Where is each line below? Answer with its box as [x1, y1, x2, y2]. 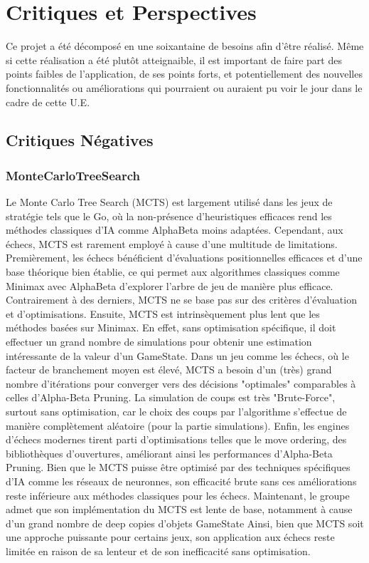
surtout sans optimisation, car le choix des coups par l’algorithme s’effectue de [6, 404, 347, 418]
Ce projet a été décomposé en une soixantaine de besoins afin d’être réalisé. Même [6, 38, 364, 53]
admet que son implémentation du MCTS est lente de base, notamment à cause [6, 502, 353, 517]
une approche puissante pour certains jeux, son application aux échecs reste [6, 530, 335, 544]
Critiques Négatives [6, 129, 154, 151]
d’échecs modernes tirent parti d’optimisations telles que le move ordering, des [6, 432, 347, 447]
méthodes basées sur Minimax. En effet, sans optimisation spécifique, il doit [6, 320, 336, 335]
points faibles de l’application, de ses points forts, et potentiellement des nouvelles [6, 66, 363, 81]
